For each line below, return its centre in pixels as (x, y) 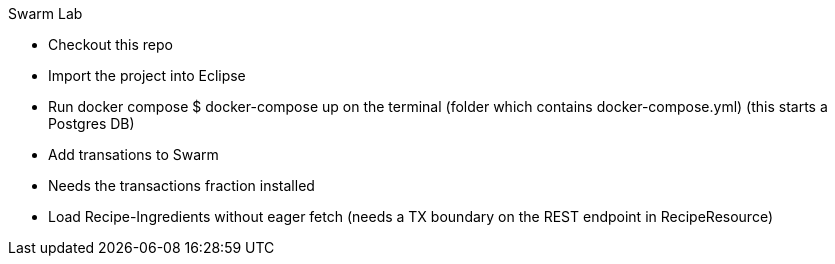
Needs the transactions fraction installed (181, 185)
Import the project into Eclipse (147, 75)
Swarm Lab (45, 13)
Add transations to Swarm (133, 154)
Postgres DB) (91, 123)
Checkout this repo (110, 44)
